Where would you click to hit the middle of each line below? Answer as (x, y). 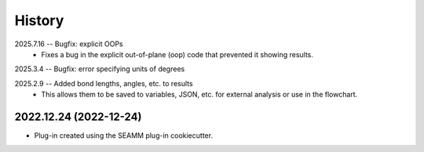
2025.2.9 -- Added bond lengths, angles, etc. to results (104, 83)
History (39, 20)
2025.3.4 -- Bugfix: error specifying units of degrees (100, 69)
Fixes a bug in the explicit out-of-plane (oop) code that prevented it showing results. (177, 54)
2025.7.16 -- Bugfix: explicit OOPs (69, 44)
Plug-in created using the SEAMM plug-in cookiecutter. (124, 136)
